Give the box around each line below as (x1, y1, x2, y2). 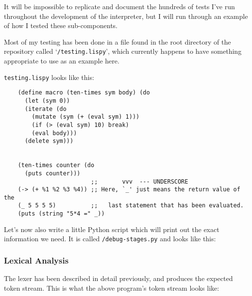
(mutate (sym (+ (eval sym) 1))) (32, 113, 140, 121)
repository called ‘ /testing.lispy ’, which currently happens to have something (4, 46, 242, 56)
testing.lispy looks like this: (4, 72, 94, 82)
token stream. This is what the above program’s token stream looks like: (4, 282, 219, 293)
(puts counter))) (24, 170, 81, 177)
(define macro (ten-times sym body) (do (17, 89, 150, 96)
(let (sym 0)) (24, 97, 70, 104)
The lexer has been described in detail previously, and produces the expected (4, 273, 233, 283)
